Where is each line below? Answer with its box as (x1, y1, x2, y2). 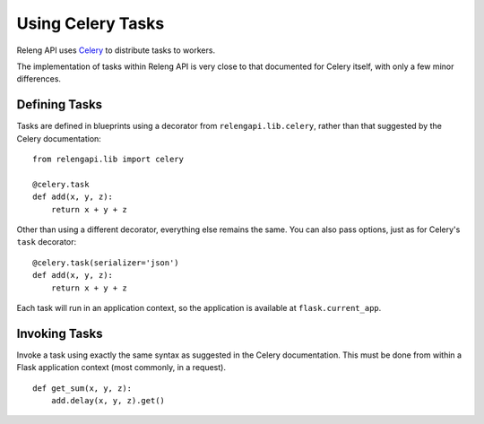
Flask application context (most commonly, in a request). (16, 362, 226, 373)
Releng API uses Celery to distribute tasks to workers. (16, 45, 215, 56)
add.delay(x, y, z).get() (50, 395, 166, 405)
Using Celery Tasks (16, 13, 165, 33)
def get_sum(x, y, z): (32, 383, 133, 394)
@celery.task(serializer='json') (32, 257, 179, 268)
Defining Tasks (16, 97, 103, 112)
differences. (16, 74, 62, 84)
